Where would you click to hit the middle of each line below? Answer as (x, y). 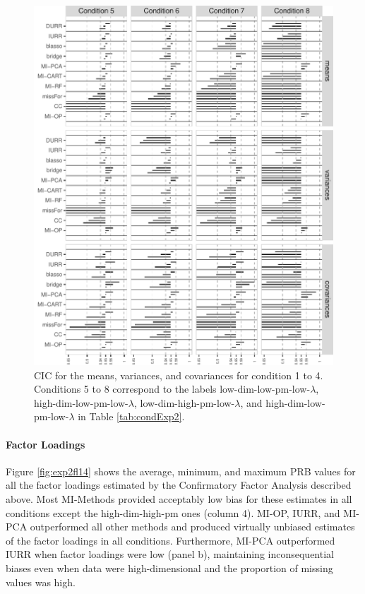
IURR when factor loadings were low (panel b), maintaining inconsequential (170, 554)
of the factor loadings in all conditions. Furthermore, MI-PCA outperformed (170, 540)
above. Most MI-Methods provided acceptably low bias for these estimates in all (179, 498)
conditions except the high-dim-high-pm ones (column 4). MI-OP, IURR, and (173, 512)
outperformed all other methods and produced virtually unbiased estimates (192, 527)
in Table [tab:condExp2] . (131, 416)
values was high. (41, 582)
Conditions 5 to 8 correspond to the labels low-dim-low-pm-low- (172, 389)
